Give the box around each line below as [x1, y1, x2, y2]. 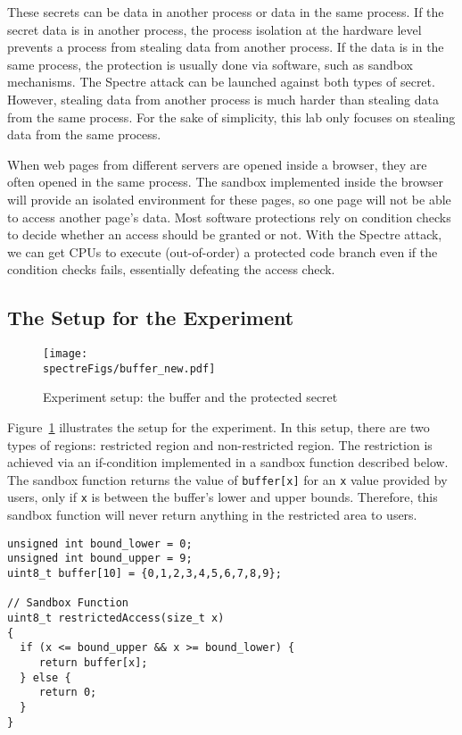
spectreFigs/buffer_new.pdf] [43, 362, 216, 375]
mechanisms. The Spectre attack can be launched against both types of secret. [7, 72, 435, 91]
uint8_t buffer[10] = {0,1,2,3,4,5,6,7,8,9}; [7, 567, 282, 580]
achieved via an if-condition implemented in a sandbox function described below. [7, 453, 449, 472]
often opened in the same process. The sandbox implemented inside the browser [7, 172, 443, 191]
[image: [43, 347, 88, 361]
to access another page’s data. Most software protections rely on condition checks [7, 207, 451, 226]
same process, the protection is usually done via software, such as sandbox [7, 54, 413, 73]
